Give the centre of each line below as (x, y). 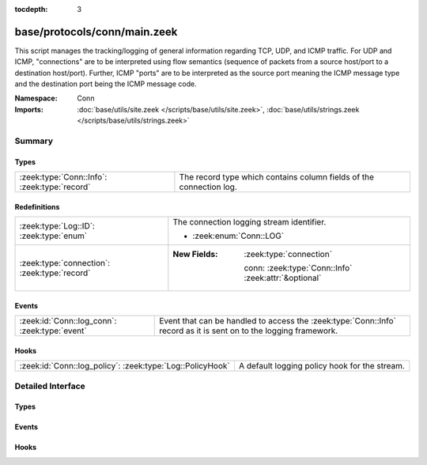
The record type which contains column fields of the (277, 177)
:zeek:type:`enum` (53, 236)
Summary (34, 141)
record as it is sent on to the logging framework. (249, 331)
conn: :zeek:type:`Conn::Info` (298, 268)
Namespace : (36, 98)
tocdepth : (31, 9)
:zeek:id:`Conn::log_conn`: (68, 321)
